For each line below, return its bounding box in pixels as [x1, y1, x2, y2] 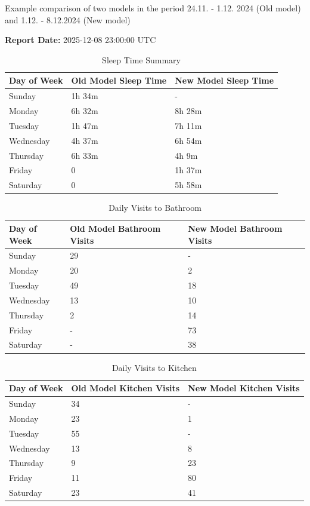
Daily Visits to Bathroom [108, 201, 201, 214]
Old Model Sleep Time [71, 74, 167, 87]
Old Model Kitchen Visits [71, 382, 180, 394]
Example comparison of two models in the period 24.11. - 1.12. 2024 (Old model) [5, 2, 301, 14]
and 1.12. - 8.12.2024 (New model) [5, 13, 131, 26]
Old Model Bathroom [70, 222, 161, 234]
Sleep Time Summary [102, 53, 181, 66]
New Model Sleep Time [175, 74, 274, 87]
